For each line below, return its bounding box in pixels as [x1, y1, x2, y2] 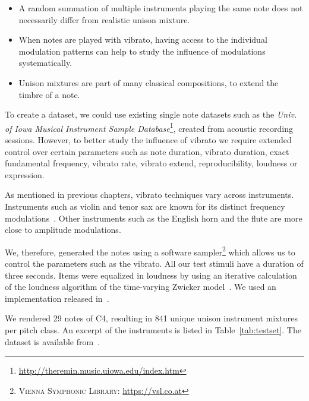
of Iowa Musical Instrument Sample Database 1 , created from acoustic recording [5, 120, 293, 134]
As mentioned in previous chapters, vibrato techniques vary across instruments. [5, 188, 294, 201]
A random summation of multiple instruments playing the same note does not [18, 2, 303, 14]
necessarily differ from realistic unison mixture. [18, 13, 190, 26]
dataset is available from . [5, 335, 100, 348]
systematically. [18, 56, 72, 69]
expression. [5, 168, 45, 181]
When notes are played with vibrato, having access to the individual [18, 33, 267, 46]
